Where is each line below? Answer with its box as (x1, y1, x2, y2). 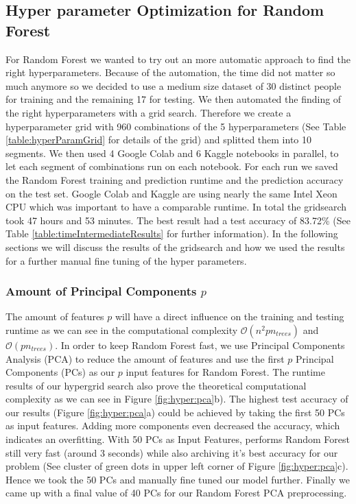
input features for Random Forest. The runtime (126, 365, 325, 379)
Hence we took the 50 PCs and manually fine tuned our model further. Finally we (5, 472, 350, 486)
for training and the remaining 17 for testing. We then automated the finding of (5, 92, 342, 106)
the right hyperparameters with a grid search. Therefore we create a (5, 105, 292, 119)
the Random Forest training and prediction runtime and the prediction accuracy (5, 172, 344, 187)
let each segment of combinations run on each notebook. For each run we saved (5, 159, 338, 173)
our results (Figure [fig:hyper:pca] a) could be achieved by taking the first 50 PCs (5, 405, 345, 419)
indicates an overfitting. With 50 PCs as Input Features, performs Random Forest (5, 432, 350, 446)
